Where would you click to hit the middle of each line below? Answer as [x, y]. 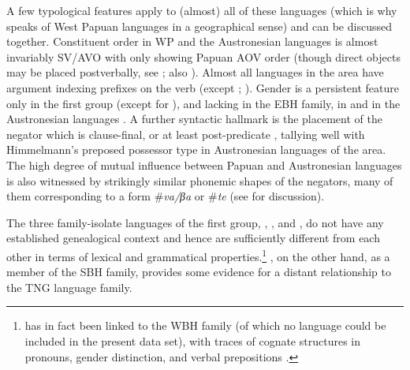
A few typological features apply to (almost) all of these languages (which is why [202, 10]
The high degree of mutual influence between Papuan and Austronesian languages [204, 164]
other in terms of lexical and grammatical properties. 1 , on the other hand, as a [198, 255]
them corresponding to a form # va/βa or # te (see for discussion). [166, 196]
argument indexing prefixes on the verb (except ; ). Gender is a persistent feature [203, 87]
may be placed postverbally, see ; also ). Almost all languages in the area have [195, 72]
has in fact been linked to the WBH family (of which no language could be [205, 325]
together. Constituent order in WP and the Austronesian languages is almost [192, 41]
